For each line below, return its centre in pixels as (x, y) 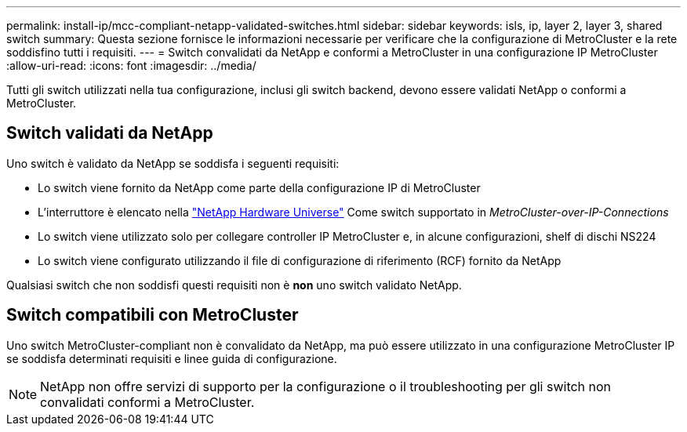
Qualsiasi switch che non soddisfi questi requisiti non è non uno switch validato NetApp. (234, 285)
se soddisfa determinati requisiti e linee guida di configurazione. (172, 358)
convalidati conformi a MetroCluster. (147, 402)
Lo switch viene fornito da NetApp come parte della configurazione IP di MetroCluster (259, 187)
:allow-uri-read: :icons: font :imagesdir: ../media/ (131, 65)
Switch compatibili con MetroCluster (153, 315)
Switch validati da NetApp (110, 133)
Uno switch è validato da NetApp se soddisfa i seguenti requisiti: (173, 163)
